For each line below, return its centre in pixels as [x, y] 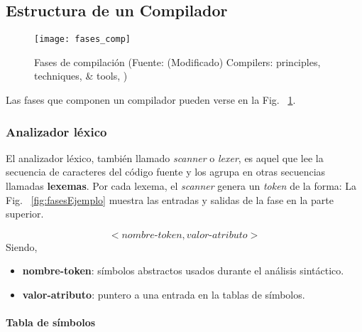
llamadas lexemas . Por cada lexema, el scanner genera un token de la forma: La [181, 186]
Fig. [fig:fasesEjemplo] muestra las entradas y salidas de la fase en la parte [170, 199]
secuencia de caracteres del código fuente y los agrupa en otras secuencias [166, 172]
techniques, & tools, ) [81, 76]
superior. [25, 214]
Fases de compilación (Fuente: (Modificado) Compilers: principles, [177, 61]
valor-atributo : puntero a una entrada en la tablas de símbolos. [164, 295]
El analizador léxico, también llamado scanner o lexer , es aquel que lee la [165, 157]
